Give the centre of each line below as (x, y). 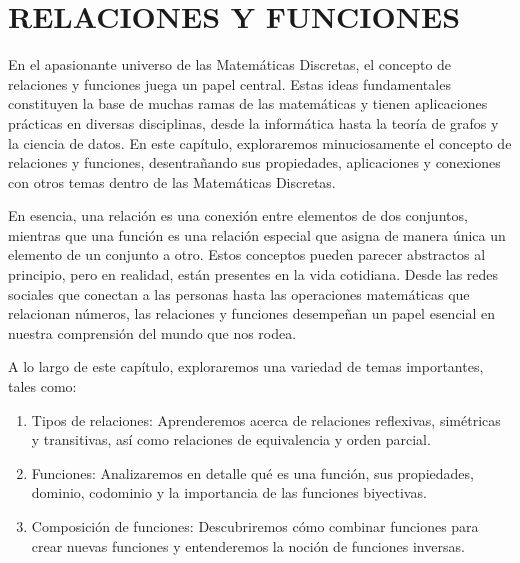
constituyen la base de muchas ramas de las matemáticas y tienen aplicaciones (248, 103)
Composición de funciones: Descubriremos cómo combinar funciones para (255, 526)
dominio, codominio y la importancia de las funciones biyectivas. (229, 492)
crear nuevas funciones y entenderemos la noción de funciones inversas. (248, 545)
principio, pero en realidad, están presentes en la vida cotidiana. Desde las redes (253, 274)
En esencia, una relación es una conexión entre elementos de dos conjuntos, (238, 215)
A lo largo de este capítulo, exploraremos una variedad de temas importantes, (246, 366)
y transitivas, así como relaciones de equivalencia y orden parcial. (231, 439)
